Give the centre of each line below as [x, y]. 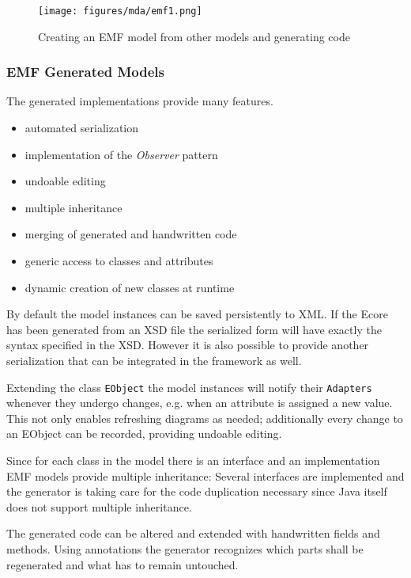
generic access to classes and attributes [119, 261]
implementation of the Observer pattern [121, 154]
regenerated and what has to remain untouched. [123, 564]
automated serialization [82, 128]
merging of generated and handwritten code [131, 234]
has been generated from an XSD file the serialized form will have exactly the [194, 329]
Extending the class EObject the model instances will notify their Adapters [189, 387]
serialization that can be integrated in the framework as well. [154, 360]
